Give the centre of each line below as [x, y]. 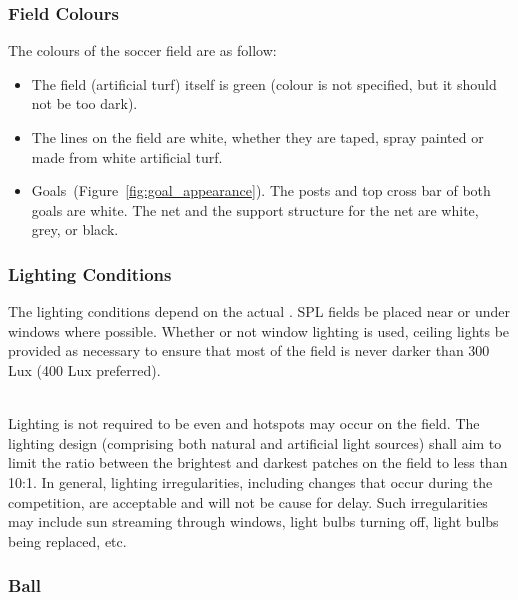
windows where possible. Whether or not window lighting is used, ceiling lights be [259, 330]
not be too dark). [84, 103]
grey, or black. [75, 229]
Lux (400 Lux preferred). [84, 369]
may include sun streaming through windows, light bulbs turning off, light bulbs [253, 521]
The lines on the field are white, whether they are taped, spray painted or [257, 137]
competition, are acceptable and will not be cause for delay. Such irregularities [248, 501]
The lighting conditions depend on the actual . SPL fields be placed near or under [259, 311]
